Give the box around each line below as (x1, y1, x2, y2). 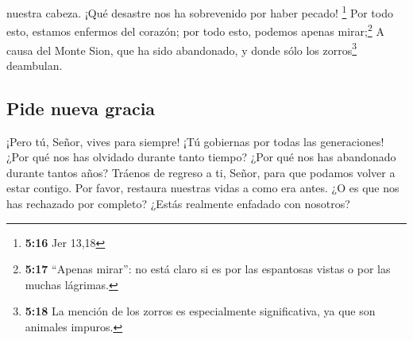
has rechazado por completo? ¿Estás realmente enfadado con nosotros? (6, 195, 350, 211)
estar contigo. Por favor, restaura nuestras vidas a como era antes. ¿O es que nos (6, 180, 399, 196)
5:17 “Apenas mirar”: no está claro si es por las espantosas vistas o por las (25, 261, 391, 277)
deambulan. (6, 56, 63, 73)
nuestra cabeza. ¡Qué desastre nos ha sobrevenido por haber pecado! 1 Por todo (6, 2, 393, 21)
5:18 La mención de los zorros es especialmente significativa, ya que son (25, 303, 376, 319)
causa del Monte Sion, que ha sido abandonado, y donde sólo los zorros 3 (6, 39, 357, 58)
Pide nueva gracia (6, 95, 156, 120)
